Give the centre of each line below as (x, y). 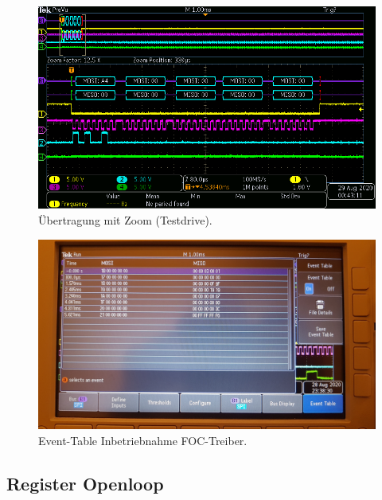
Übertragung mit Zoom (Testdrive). (125, 219)
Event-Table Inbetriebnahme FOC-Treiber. (143, 440)
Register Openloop (85, 483)
